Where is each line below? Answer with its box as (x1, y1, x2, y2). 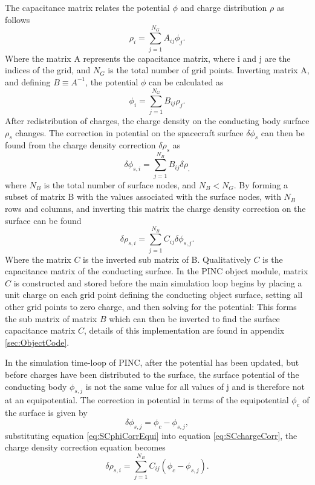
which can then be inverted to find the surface (109, 312, 280, 325)
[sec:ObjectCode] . (5, 335, 70, 348)
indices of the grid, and (5, 64, 91, 76)
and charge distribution (180, 1, 267, 13)
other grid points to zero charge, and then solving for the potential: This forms (5, 300, 297, 313)
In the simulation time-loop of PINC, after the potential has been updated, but (5, 356, 299, 369)
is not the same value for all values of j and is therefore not (85, 380, 305, 392)
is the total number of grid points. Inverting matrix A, (108, 64, 310, 76)
